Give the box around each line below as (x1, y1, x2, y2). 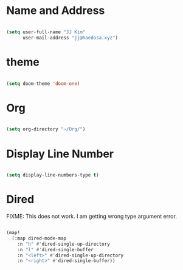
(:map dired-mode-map (12, 235, 67, 241)
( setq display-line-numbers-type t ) (6, 172, 99, 178)
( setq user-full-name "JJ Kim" (6, 29, 86, 35)
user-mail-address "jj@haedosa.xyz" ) (22, 35, 119, 41)
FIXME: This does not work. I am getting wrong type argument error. (6, 213, 178, 220)
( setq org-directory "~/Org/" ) (6, 126, 86, 132)
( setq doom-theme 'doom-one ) (6, 80, 80, 87)
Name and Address (6, 4, 105, 18)
